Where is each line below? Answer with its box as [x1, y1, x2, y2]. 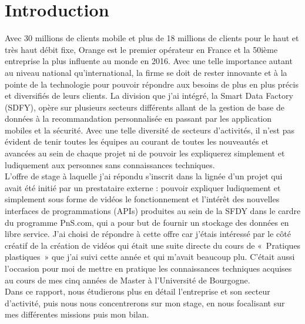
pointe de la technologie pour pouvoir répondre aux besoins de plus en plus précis [5, 78, 299, 90]
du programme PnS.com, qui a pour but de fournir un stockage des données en [5, 216, 289, 228]
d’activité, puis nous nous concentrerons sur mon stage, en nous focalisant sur [5, 296, 285, 309]
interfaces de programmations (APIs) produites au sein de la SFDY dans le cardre [5, 205, 301, 217]
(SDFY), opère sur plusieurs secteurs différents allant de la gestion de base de [5, 101, 284, 113]
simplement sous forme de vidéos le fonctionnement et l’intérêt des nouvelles [5, 193, 280, 205]
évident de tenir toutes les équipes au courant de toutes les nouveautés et [5, 135, 269, 148]
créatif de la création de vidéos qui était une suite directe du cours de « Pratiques [5, 239, 301, 251]
